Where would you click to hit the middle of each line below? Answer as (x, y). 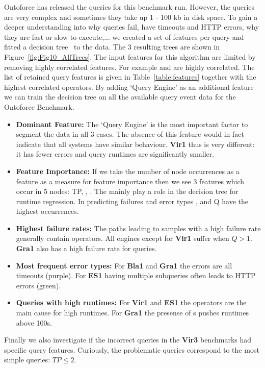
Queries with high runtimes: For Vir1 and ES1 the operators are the (131, 302)
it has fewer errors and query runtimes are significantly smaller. (115, 154)
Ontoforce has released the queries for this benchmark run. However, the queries (129, 7)
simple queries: (27, 360)
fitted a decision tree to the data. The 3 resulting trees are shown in (112, 47)
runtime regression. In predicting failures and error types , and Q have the (132, 201)
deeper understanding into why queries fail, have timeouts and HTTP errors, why (132, 27)
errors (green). (38, 285)
